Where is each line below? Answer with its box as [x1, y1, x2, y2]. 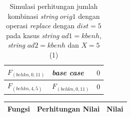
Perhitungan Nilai [37, 103, 100, 114]
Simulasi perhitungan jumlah [9, 1, 98, 11]
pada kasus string [6, 30, 60, 40]
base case [52, 67, 84, 77]
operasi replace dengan [6, 20, 75, 31]
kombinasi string [7, 10, 58, 21]
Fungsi [7, 103, 30, 114]
